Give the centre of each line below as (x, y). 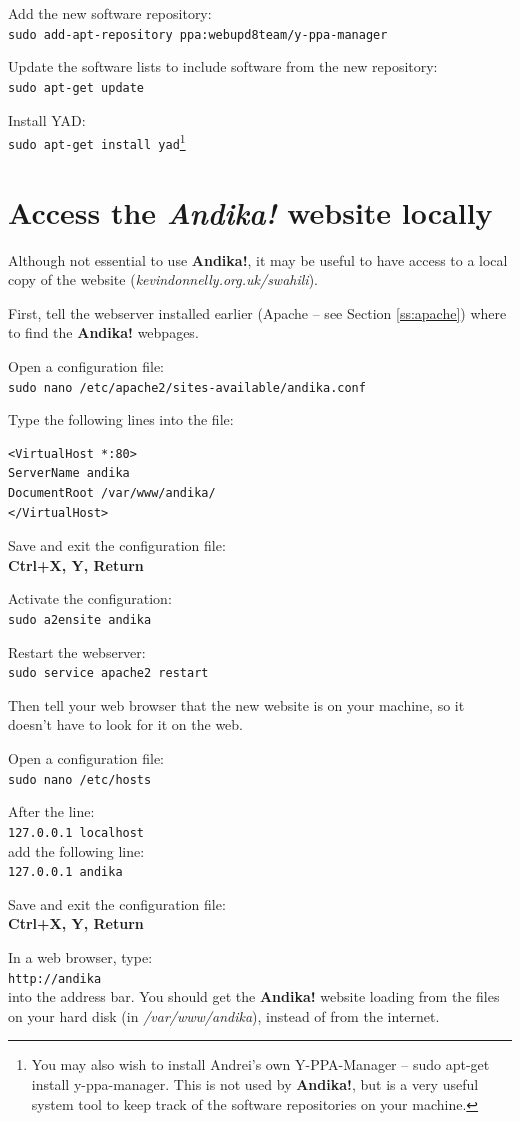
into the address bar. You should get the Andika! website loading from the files (254, 996)
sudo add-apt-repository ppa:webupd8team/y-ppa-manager (198, 34)
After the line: (51, 811)
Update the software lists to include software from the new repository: (223, 66)
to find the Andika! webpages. (103, 332)
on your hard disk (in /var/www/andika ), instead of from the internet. (224, 1015)
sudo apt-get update (76, 87)
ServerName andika (69, 473)
